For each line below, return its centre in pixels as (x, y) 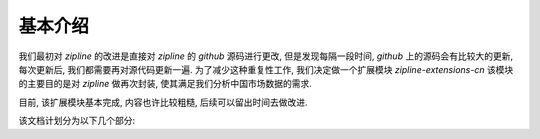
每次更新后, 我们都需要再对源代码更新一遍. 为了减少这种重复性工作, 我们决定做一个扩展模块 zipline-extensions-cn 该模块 (266, 69)
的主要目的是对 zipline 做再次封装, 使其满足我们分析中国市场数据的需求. (165, 84)
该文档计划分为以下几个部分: (77, 121)
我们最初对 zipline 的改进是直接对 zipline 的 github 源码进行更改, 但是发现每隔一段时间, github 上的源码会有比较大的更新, (266, 56)
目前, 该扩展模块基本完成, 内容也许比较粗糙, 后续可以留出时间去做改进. (163, 102)
